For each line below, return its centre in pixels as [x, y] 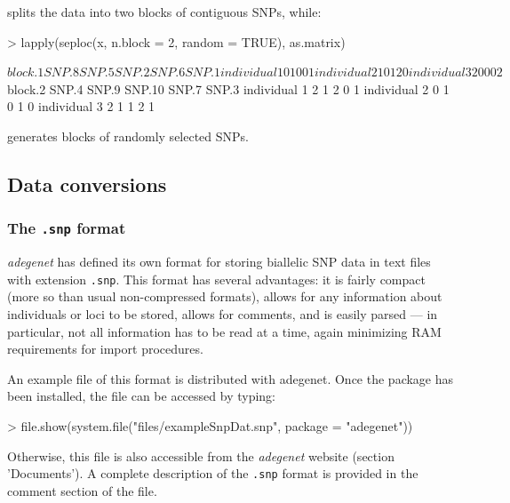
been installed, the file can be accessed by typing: [141, 396]
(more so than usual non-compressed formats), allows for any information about [225, 296]
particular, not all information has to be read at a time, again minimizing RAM [224, 331]
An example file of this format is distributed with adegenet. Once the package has [231, 378]
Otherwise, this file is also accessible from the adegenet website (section [201, 455]
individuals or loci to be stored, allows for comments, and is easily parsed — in [223, 313]
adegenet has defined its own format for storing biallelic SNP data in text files [219, 262]
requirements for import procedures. [105, 349]
